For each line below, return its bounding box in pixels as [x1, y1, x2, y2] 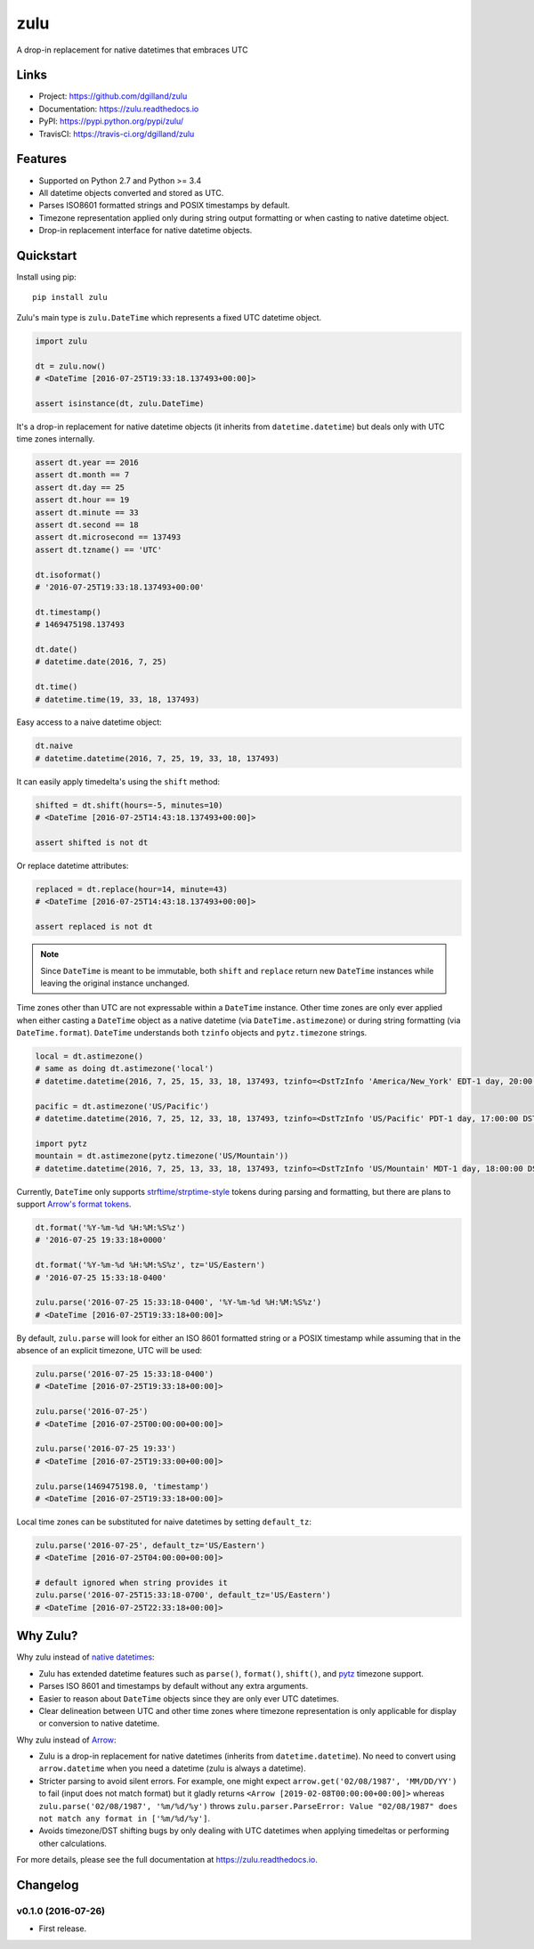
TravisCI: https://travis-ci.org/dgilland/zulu [38, 128, 195, 139]
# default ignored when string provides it [35, 1578, 229, 1588]
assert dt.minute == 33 [35, 508, 140, 517]
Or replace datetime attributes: [16, 860, 129, 871]
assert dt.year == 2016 [35, 458, 140, 467]
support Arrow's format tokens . [16, 1198, 132, 1209]
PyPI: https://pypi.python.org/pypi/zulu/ [38, 116, 184, 126]
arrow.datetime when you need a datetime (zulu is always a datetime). [38, 1763, 306, 1774]
